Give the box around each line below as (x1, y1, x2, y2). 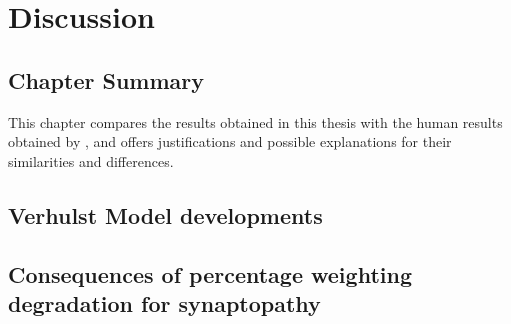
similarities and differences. (8, 150, 174, 171)
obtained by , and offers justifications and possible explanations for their (8, 131, 452, 152)
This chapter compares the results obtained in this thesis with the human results (8, 111, 503, 132)
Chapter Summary (8, 64, 204, 95)
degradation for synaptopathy (8, 287, 321, 318)
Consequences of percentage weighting (8, 258, 412, 289)
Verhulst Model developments (8, 199, 323, 230)
